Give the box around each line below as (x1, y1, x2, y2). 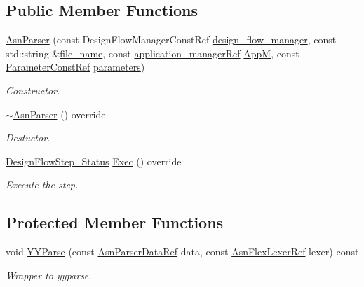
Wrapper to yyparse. (6, 267, 92, 282)
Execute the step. (6, 177, 79, 192)
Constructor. (6, 83, 60, 97)
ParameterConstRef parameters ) (6, 59, 145, 74)
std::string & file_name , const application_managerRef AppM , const (6, 45, 299, 60)
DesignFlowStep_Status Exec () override (6, 153, 182, 168)
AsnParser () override (13, 106, 106, 121)
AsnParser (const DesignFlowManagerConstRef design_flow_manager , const (6, 32, 337, 47)
